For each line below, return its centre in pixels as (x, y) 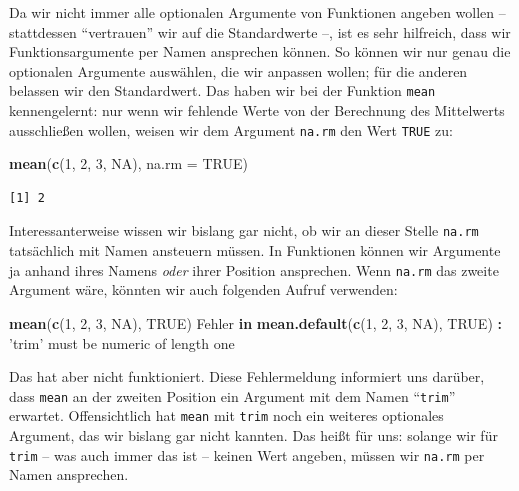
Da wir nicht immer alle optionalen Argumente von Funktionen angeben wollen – (257, 12)
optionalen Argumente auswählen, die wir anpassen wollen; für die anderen (238, 70)
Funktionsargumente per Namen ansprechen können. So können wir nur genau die (260, 51)
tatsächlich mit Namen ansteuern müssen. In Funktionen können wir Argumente (255, 250)
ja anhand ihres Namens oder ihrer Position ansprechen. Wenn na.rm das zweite (254, 269)
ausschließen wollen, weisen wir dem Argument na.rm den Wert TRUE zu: (231, 129)
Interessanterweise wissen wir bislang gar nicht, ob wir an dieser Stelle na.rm (244, 230)
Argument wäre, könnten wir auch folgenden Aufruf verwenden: (203, 289)
